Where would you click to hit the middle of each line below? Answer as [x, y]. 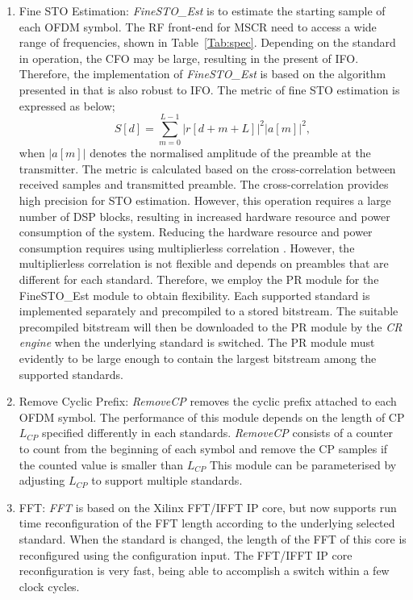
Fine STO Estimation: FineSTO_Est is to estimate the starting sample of [202, 10]
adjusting [42, 480]
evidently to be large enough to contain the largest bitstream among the [198, 358]
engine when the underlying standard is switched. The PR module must [197, 342]
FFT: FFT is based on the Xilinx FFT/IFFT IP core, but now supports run [208, 507]
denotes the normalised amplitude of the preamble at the [230, 153]
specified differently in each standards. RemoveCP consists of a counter [218, 433]
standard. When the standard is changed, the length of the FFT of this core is [213, 538]
